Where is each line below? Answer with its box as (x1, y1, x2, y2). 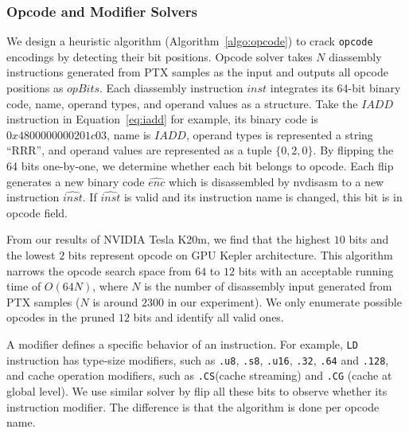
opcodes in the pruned (6, 309, 115, 326)
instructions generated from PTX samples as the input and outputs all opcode (6, 64, 388, 80)
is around (92, 293, 138, 310)
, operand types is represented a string (185, 126, 373, 142)
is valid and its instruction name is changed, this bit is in (123, 189, 403, 205)
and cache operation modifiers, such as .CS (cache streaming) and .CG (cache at (6, 367, 392, 384)
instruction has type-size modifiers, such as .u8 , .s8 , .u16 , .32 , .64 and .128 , (6, 351, 389, 368)
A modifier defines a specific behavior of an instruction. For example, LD (6, 335, 358, 352)
